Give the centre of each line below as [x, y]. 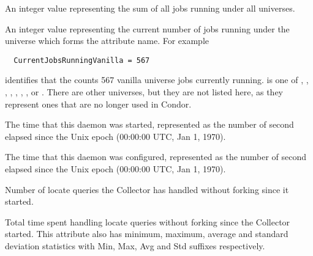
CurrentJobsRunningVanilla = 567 [82, 60]
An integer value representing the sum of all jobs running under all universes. [150, 8]
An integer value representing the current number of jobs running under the [147, 28]
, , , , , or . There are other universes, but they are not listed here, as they [144, 92]
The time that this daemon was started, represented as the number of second [149, 124]
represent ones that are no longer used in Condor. [98, 104]
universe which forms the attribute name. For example [107, 41]
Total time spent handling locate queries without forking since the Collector [148, 221]
